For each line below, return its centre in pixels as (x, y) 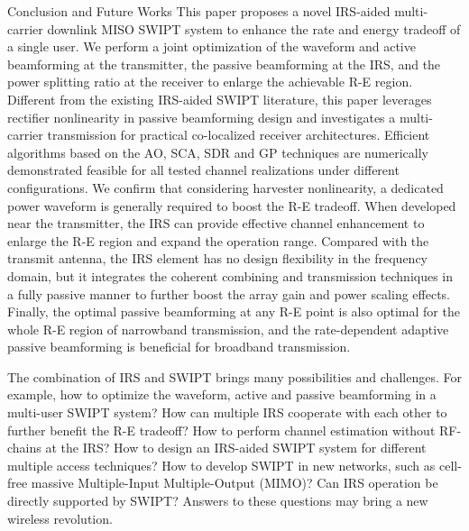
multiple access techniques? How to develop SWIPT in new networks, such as (221, 465)
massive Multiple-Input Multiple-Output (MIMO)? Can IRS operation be (234, 483)
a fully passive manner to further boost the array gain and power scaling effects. (229, 293)
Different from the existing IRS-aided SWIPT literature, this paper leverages (220, 99)
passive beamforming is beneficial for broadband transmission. (179, 347)
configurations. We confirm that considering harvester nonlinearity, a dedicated (225, 187)
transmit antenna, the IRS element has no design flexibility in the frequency (218, 258)
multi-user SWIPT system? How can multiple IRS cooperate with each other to (227, 412)
